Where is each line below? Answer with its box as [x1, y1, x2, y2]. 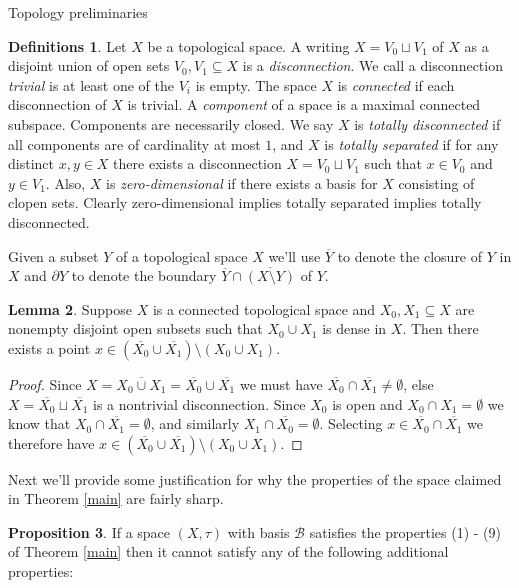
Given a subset [8, 245, 99, 266]
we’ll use [268, 245, 321, 266]
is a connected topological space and [152, 298, 376, 319]
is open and [332, 393, 403, 414]
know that [8, 413, 71, 434]
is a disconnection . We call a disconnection [242, 55, 503, 76]
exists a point [8, 337, 91, 358]
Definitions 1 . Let [8, 35, 127, 56]
